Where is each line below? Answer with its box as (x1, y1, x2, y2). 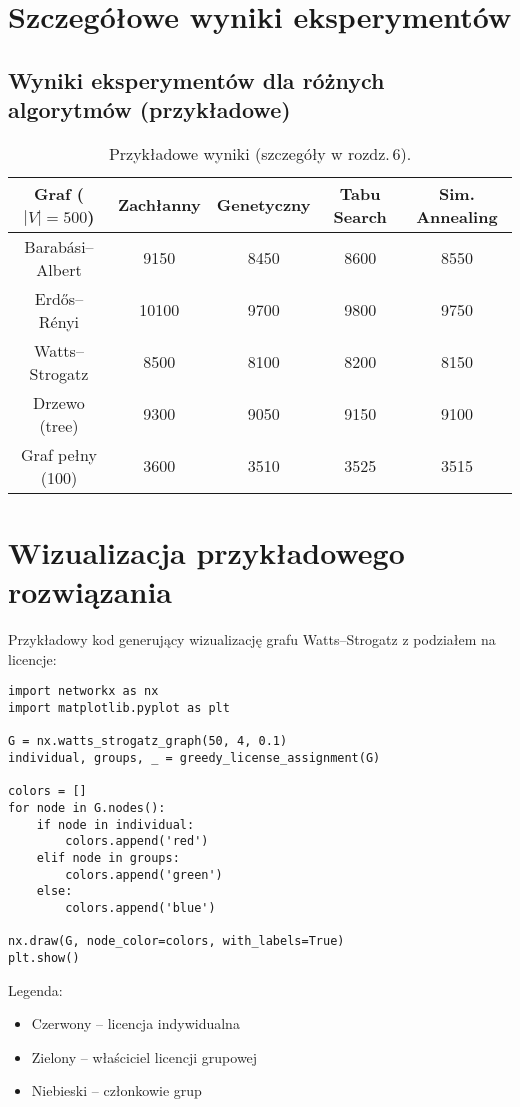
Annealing (416, 204, 498, 228)
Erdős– (34, 286, 84, 310)
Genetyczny (216, 193, 311, 217)
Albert (36, 257, 82, 281)
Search (333, 204, 387, 228)
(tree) (39, 413, 79, 437)
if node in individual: (36, 817, 195, 832)
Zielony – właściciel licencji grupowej (31, 1046, 258, 1067)
